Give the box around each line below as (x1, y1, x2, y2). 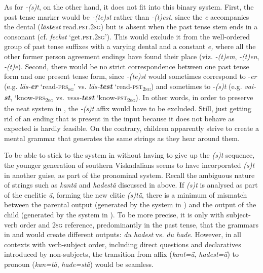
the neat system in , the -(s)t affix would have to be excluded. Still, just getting (4, 103, 251, 113)
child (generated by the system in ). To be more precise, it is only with (4, 209, 224, 219)
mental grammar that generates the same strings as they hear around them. (4, 132, 240, 143)
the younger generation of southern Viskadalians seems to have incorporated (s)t (4, 159, 255, 170)
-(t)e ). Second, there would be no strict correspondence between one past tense (4, 61, 249, 71)
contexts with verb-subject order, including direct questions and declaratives (4, 239, 241, 249)
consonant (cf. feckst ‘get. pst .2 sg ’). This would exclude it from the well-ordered (4, 31, 250, 41)
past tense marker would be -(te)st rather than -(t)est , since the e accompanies (4, 11, 249, 22)
